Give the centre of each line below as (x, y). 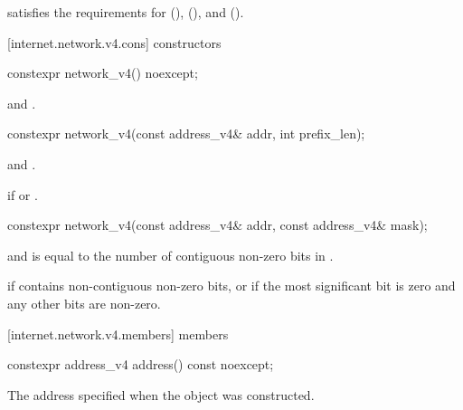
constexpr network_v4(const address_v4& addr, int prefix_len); (186, 133)
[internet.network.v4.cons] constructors (114, 42)
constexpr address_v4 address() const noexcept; (141, 364)
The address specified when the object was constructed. (161, 394)
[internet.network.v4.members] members (118, 334)
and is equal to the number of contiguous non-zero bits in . (170, 255)
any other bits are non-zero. (84, 303)
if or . (23, 194)
